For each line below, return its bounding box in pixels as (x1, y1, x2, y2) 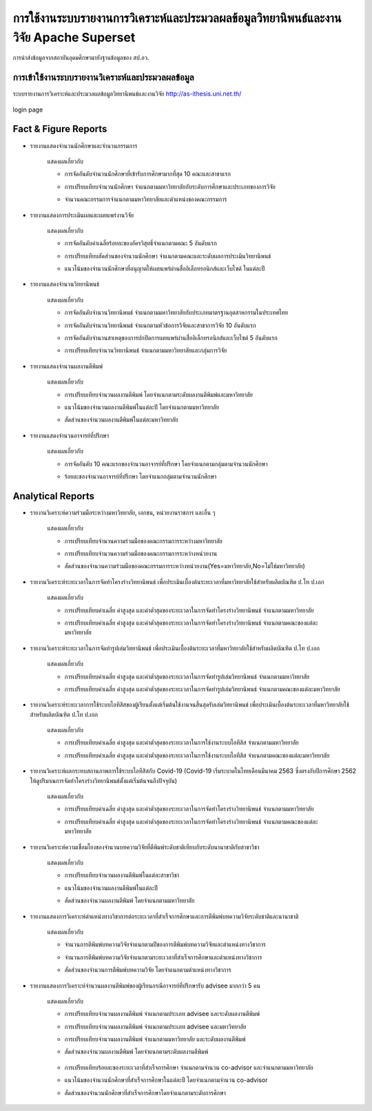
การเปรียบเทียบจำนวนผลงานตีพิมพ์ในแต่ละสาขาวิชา (64, 871, 179, 880)
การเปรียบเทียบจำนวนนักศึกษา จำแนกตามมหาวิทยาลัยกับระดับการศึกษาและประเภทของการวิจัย (64, 183, 276, 191)
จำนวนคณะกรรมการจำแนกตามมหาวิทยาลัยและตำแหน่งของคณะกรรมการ (64, 195, 227, 203)
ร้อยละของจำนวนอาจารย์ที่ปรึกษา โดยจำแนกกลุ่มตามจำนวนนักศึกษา (64, 472, 217, 480)
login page (12, 105, 43, 114)
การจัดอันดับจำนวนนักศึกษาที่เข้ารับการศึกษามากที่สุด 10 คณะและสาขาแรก (64, 169, 231, 178)
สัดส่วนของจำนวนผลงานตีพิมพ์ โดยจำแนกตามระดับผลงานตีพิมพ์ (64, 1048, 209, 1056)
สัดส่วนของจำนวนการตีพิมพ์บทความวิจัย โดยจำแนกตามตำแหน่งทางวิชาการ (64, 966, 231, 974)
